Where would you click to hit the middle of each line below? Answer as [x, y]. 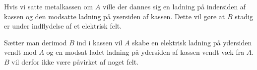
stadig [244, 16]
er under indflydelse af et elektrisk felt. [63, 26]
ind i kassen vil [99, 42]
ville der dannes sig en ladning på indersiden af [174, 6]
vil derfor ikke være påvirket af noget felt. [75, 61]
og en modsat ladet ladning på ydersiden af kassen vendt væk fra [145, 52]
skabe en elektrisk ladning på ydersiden [192, 42]
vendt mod [20, 52]
